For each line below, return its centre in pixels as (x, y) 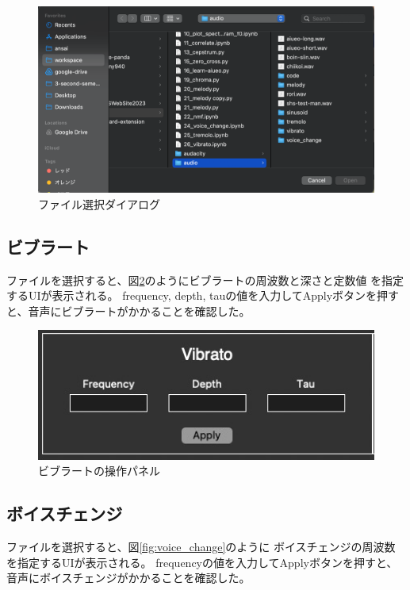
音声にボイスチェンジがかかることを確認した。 (128, 578)
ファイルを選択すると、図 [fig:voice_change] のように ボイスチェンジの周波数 (201, 547)
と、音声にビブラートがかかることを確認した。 (128, 310)
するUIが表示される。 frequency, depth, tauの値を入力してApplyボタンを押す (203, 295)
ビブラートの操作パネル (99, 471)
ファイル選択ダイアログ (99, 203)
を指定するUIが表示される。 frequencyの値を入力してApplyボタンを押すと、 (202, 562)
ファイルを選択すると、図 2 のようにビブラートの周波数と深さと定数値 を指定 (205, 280)
